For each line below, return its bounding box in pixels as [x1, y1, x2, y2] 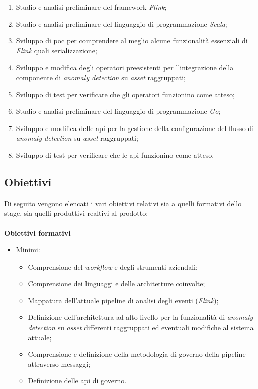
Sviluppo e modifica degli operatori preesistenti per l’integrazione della [16, 62, 234, 73]
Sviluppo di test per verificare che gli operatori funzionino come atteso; [16, 89, 235, 99]
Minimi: [16, 244, 40, 255]
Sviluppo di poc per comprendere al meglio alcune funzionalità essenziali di [16, 35, 248, 46]
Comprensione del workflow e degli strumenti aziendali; [28, 261, 198, 272]
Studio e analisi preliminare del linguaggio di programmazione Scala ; [16, 18, 227, 29]
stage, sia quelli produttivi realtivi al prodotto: [4, 208, 148, 218]
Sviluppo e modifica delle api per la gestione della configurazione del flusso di [16, 122, 254, 133]
